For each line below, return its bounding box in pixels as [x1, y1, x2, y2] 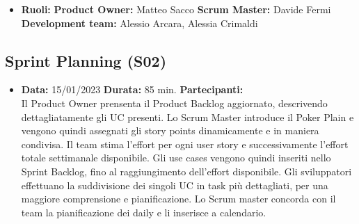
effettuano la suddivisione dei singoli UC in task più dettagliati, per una [21, 177, 328, 192]
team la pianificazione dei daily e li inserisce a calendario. [21, 205, 266, 219]
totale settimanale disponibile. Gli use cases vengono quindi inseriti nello [21, 150, 331, 165]
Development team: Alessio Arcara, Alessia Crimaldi [21, 15, 258, 30]
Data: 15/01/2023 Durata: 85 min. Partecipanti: [21, 82, 244, 97]
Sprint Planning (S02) [5, 49, 167, 71]
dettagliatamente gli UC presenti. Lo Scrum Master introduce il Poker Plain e [21, 109, 354, 124]
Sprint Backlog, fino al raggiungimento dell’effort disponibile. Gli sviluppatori [21, 163, 352, 178]
